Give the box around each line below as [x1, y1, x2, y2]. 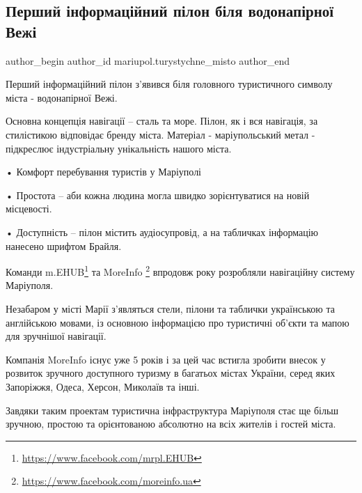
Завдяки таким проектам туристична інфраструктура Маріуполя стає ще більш [6, 402, 339, 417]
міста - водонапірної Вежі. [6, 90, 118, 104]
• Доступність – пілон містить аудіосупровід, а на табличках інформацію [6, 224, 319, 239]
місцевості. [6, 201, 52, 216]
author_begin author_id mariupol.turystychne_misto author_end [6, 53, 290, 68]
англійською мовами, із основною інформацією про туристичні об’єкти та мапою [6, 315, 349, 329]
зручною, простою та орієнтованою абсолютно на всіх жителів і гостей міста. [6, 416, 336, 431]
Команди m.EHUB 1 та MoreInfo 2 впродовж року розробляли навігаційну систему [6, 263, 355, 279]
